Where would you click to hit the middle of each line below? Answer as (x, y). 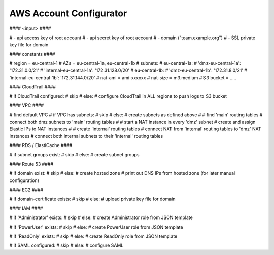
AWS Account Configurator (68, 13)
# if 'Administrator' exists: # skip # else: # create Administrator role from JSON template (101, 217)
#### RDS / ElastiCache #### (41, 145)
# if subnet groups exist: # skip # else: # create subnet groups (74, 155)
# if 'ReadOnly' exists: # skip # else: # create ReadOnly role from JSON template (93, 236)
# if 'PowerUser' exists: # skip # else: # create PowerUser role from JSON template (96, 227)
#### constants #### (32, 54)
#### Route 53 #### (31, 164)
